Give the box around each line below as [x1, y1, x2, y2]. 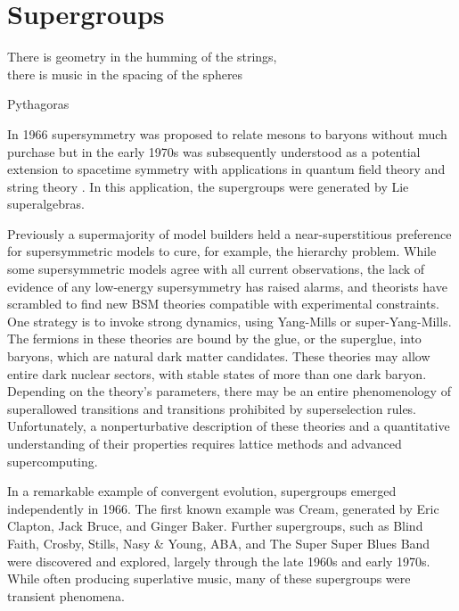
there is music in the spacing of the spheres [7, 64, 243, 83]
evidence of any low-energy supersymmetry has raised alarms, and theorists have [7, 277, 447, 295]
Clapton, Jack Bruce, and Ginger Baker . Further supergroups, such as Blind [7, 516, 423, 535]
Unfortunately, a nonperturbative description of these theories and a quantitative [7, 417, 450, 435]
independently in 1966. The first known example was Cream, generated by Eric [7, 499, 439, 517]
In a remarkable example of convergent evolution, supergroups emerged [7, 482, 397, 500]
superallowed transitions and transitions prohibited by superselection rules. [7, 399, 417, 417]
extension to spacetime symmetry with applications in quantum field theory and [7, 160, 446, 178]
